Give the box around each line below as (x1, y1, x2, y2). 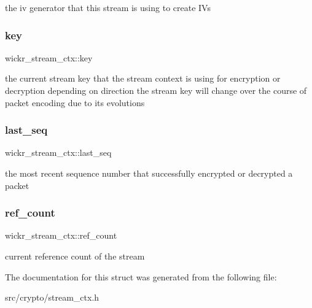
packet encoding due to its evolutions (5, 96, 145, 109)
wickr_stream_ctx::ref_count (5, 229, 117, 242)
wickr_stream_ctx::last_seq (5, 146, 112, 159)
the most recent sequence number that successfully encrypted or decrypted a (5, 167, 293, 179)
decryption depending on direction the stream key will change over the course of (5, 84, 307, 96)
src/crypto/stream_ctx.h (5, 291, 99, 304)
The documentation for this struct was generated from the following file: (5, 270, 277, 283)
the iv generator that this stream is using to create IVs (5, 1, 211, 13)
